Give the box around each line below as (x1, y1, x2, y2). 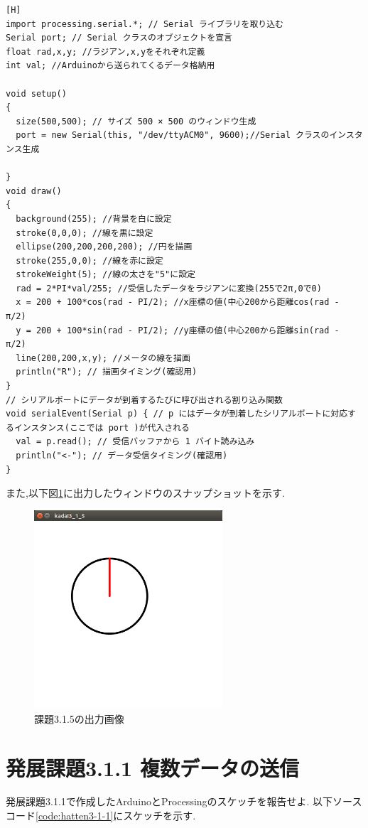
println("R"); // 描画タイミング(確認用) (16, 367, 197, 377)
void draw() (6, 186, 62, 196)
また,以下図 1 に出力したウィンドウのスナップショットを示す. (6, 485, 285, 500)
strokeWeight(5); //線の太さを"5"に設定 (16, 269, 195, 280)
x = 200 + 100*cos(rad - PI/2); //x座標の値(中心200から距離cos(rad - (16, 297, 340, 308)
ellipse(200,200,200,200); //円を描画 (16, 242, 193, 252)
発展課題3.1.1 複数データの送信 (6, 753, 299, 782)
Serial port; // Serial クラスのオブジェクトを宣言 (6, 33, 232, 43)
